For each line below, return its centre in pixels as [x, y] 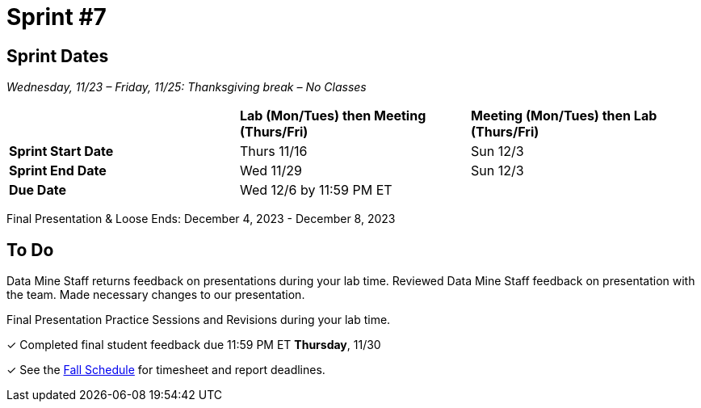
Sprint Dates [58, 56]
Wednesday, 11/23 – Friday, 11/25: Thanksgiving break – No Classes [187, 87]
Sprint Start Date [61, 151]
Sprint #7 [57, 17]
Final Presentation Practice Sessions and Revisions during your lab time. [199, 320]
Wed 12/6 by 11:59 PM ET [316, 190]
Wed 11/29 [271, 171]
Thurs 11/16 [273, 151]
